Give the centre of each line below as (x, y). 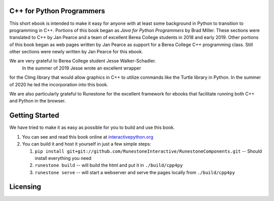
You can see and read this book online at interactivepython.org (88, 137)
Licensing (25, 187)
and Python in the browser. (38, 101)
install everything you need (63, 158)
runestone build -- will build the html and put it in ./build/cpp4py (109, 165)
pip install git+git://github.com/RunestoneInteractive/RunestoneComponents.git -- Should (148, 151)
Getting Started (34, 115)
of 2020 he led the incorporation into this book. (59, 84)
